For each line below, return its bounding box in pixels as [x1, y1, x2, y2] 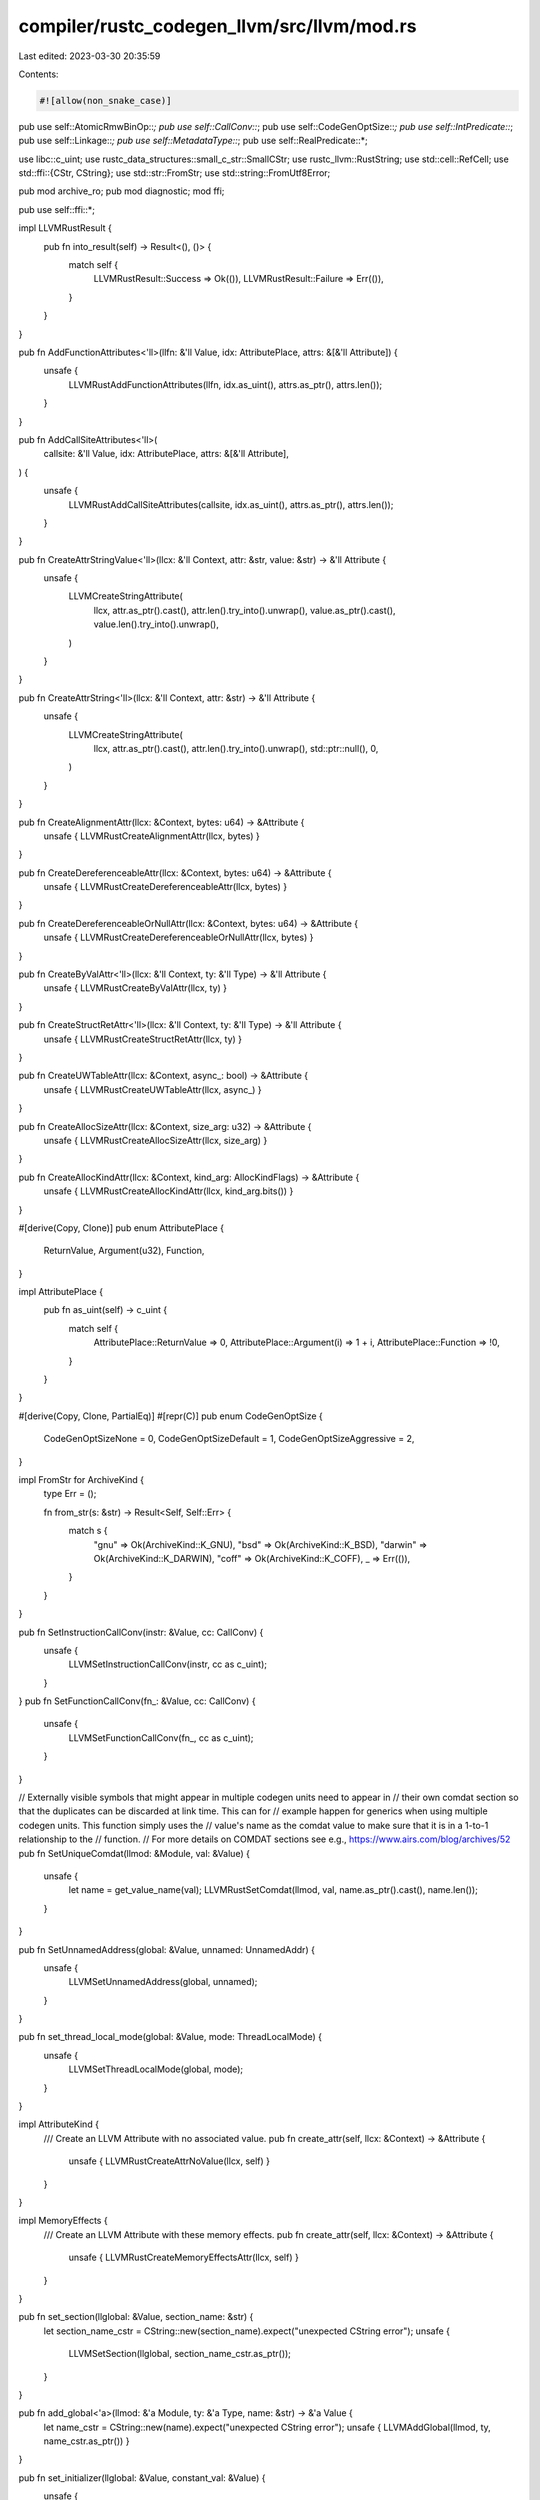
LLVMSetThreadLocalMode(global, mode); [68, 2063, 244, 2075]
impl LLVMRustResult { [18, 222, 112, 234]
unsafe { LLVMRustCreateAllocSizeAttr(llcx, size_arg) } [43, 1134, 268, 1146]
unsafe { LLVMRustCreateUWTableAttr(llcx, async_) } [43, 1083, 262, 1095]
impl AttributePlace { [18, 1286, 104, 1298]
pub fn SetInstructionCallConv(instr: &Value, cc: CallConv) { [18, 1626, 264, 1638]
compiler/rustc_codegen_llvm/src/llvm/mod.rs [18, 15, 417, 37]
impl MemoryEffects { [18, 2215, 109, 2227]
